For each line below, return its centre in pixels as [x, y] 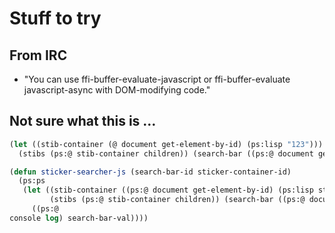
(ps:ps [32, 181]
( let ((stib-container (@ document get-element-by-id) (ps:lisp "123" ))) [166, 144]
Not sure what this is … [83, 121]
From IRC [38, 55]
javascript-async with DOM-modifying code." [117, 90]
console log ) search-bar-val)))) [79, 218]
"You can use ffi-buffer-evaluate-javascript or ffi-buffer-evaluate [157, 79]
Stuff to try [55, 18]
